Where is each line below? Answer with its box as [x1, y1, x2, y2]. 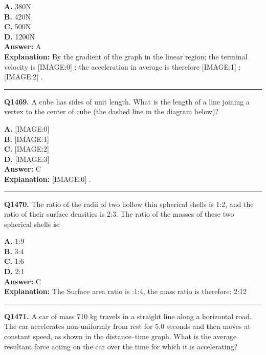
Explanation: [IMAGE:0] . [4, 173, 91, 184]
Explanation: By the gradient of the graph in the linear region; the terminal [4, 51, 248, 61]
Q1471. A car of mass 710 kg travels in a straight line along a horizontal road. [4, 310, 252, 321]
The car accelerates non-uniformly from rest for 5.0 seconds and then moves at [4, 321, 251, 331]
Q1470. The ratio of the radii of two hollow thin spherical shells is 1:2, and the [4, 198, 254, 209]
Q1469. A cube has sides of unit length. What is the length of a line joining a [4, 96, 250, 107]
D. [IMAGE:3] [4, 153, 50, 164]
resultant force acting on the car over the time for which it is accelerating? [4, 341, 238, 351]
